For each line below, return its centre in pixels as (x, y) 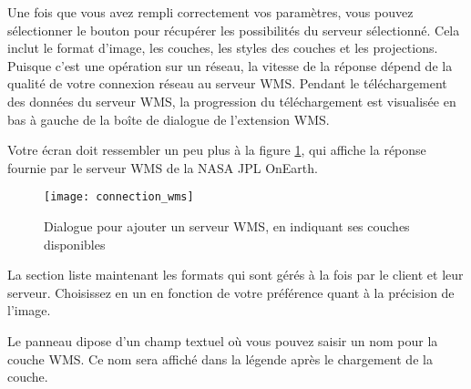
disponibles (75, 244)
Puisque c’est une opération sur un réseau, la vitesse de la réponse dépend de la (230, 65)
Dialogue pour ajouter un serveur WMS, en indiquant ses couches (227, 226)
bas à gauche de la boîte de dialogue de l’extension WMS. (169, 119)
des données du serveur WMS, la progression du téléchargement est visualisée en (232, 101)
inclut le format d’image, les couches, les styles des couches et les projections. (223, 48)
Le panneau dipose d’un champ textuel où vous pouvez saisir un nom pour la (223, 340)
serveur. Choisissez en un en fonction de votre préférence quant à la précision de (231, 292)
